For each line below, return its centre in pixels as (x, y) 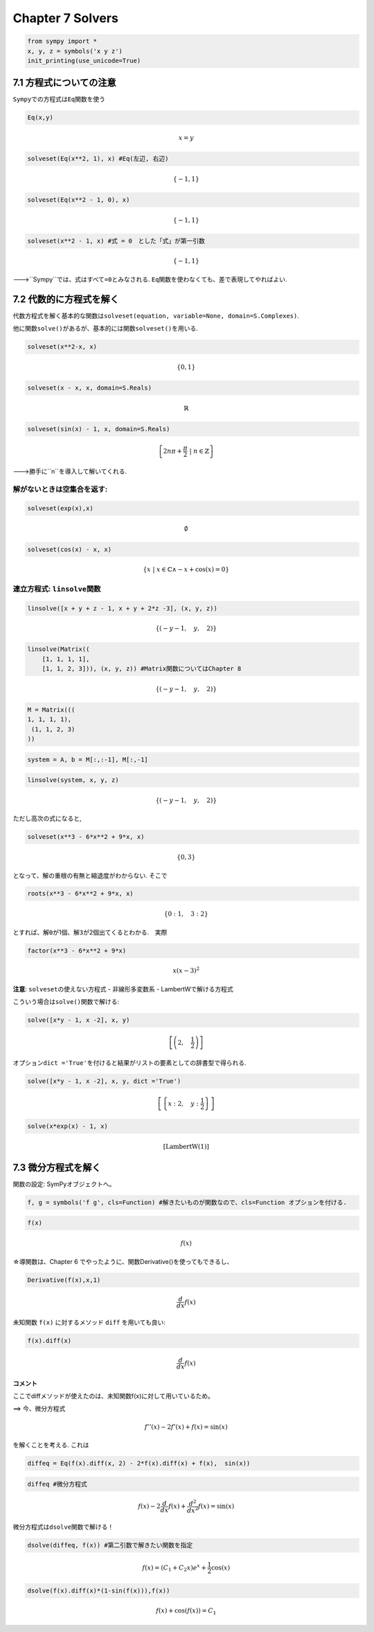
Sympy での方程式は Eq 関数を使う (59, 99)
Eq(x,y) (40, 118)
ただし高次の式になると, (47, 819)
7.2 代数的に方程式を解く (66, 299)
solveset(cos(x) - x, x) (70, 549)
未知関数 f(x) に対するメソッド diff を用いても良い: (89, 1322)
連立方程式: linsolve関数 (57, 589)
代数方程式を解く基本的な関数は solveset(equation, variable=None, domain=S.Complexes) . (156, 315)
